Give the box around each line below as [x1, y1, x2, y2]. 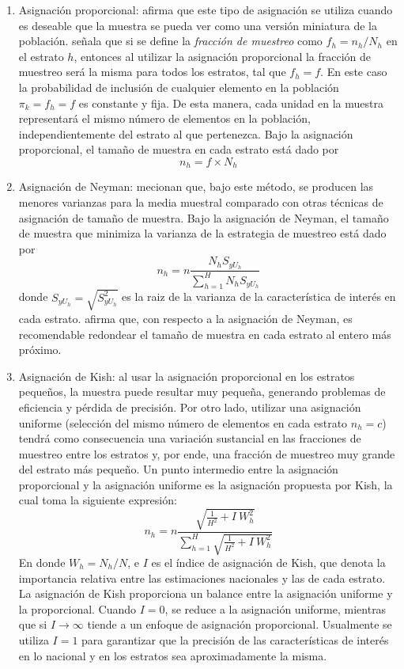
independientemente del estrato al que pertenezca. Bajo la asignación [18, 125, 353, 142]
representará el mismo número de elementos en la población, [18, 110, 311, 127]
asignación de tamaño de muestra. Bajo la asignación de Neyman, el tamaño [18, 209, 389, 226]
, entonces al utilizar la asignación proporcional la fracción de [74, 48, 372, 64]
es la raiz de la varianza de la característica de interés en [122, 288, 396, 305]
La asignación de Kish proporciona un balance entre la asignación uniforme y [18, 585, 393, 602]
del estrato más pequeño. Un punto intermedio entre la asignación [18, 461, 338, 477]
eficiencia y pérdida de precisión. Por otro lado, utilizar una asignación [18, 398, 361, 415]
